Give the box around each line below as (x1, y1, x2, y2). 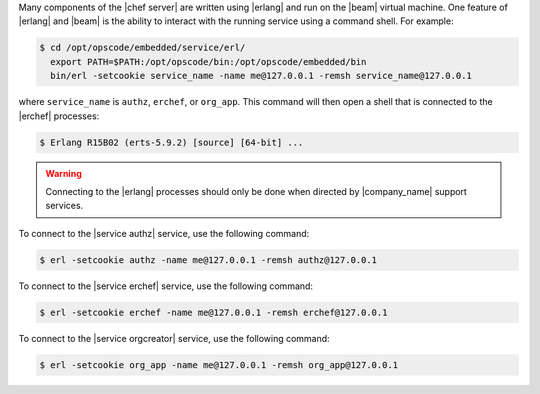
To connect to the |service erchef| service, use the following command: (18, 280, 314, 292)
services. (45, 200, 84, 212)
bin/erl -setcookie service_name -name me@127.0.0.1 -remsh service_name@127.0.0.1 (50, 70, 472, 82)
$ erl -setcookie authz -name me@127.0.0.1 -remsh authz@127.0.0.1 (39, 254, 378, 265)
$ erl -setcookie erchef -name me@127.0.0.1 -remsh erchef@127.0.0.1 (39, 306, 388, 318)
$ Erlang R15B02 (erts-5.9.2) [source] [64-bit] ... (39, 136, 304, 148)
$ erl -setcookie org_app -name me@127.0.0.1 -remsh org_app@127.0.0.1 (39, 359, 399, 370)
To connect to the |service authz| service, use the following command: (18, 227, 310, 239)
